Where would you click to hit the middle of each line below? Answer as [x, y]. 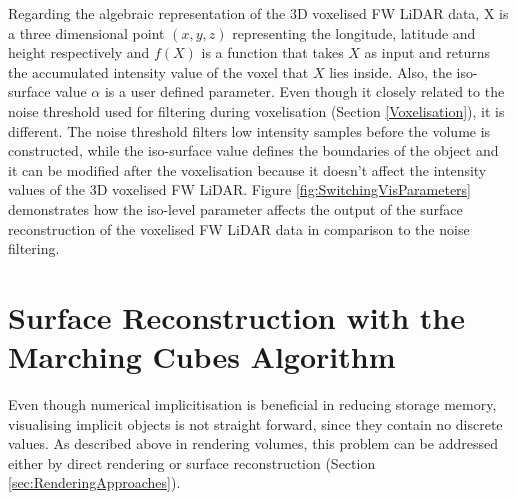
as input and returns [427, 52]
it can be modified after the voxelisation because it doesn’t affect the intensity [247, 169]
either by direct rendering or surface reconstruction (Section [192, 462]
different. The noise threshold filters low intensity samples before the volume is [249, 130]
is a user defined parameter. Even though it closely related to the [304, 91]
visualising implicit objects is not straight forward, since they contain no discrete [255, 423]
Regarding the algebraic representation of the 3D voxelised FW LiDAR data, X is [258, 13]
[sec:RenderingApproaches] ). [94, 482]
